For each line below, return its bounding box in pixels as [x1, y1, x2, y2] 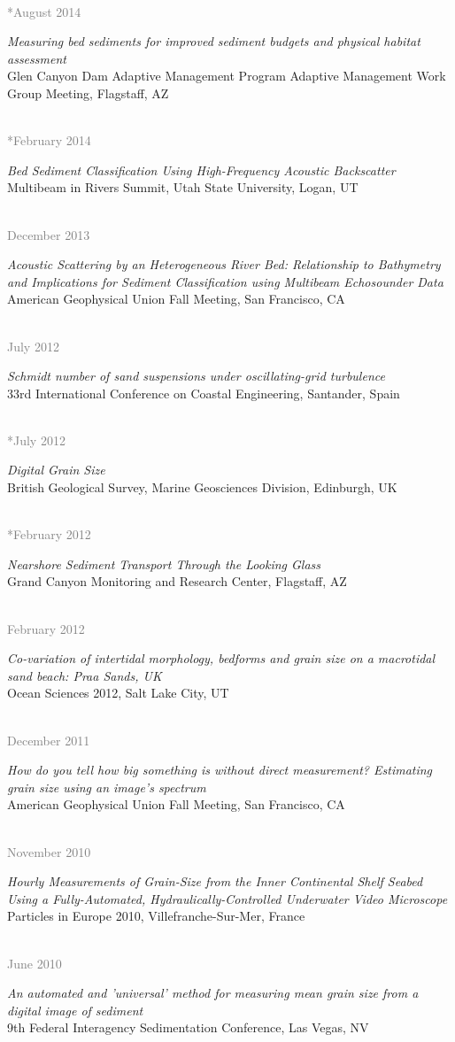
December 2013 [7, 225, 90, 243]
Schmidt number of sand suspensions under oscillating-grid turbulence [7, 367, 385, 385]
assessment [7, 49, 66, 67]
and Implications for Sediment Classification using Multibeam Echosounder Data [7, 272, 443, 290]
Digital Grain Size [7, 460, 105, 479]
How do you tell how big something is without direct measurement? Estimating [7, 760, 433, 779]
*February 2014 [7, 131, 91, 150]
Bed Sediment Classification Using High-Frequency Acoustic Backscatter [7, 160, 396, 179]
